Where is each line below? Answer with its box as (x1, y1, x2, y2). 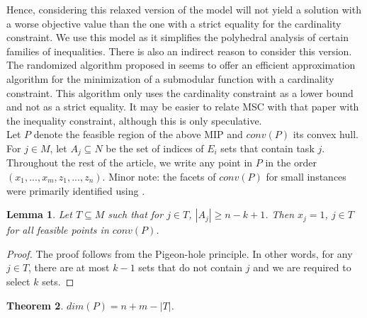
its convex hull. (293, 127, 358, 142)
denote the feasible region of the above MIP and (33, 127, 243, 142)
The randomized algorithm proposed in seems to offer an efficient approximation (6, 57, 356, 72)
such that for (108, 207, 164, 222)
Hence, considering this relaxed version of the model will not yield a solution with (6, 2, 361, 16)
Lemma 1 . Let (6, 207, 72, 222)
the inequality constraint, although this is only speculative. (6, 113, 262, 127)
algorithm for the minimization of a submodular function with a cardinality (6, 71, 334, 86)
